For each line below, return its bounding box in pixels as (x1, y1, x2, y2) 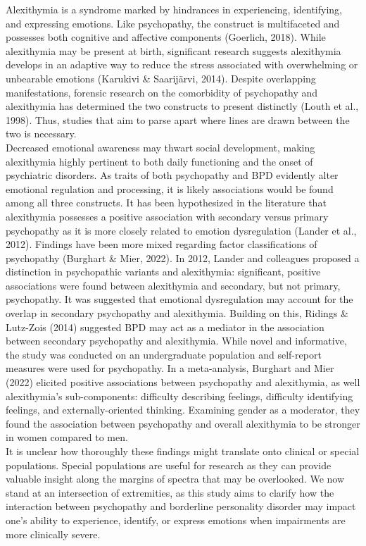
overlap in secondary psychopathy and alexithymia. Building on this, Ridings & (6, 306, 348, 321)
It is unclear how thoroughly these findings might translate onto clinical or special (6, 444, 360, 458)
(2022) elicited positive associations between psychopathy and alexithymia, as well (6, 375, 360, 390)
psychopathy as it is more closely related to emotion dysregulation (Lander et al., (6, 223, 357, 237)
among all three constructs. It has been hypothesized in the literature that (6, 195, 327, 210)
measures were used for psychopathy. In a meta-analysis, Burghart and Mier (6, 361, 334, 376)
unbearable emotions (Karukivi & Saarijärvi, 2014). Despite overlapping (6, 70, 316, 85)
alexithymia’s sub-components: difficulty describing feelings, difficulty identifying (6, 388, 353, 403)
